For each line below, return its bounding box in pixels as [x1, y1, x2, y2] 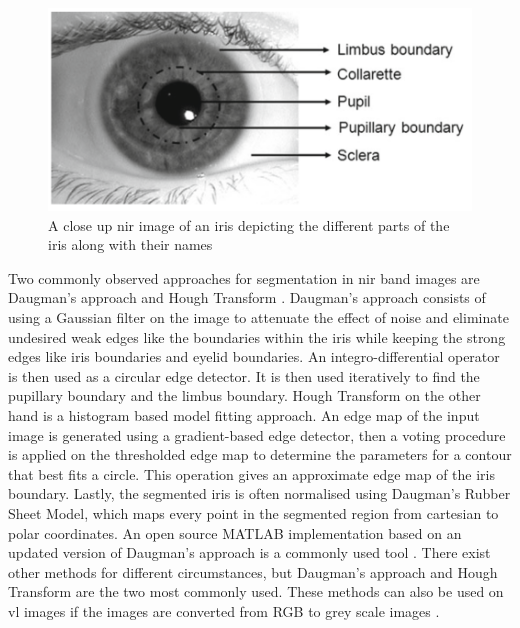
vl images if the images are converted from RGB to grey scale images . [8, 600, 440, 621]
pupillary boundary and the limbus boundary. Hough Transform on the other [8, 385, 481, 406]
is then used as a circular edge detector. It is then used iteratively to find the [8, 365, 480, 386]
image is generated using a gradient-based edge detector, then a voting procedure [8, 424, 506, 445]
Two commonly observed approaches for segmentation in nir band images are [8, 267, 480, 288]
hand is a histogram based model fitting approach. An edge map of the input [8, 404, 480, 425]
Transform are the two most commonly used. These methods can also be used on [8, 581, 504, 602]
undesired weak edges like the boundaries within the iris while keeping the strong [8, 326, 506, 347]
